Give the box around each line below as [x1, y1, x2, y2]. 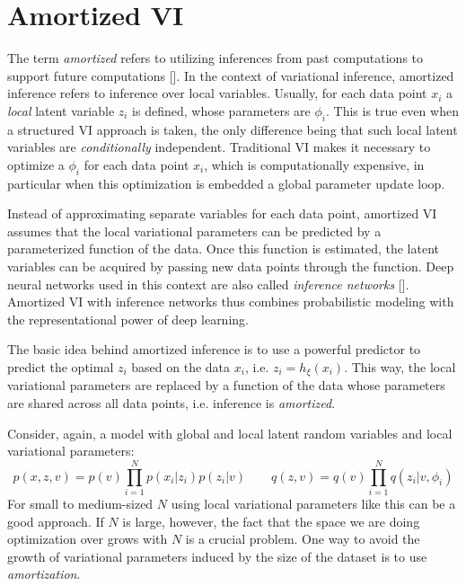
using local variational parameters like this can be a [171, 493, 456, 512]
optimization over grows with [7, 529, 168, 548]
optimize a [7, 155, 65, 173]
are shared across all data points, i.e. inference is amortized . [7, 394, 336, 413]
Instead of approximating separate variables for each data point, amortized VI [7, 204, 437, 223]
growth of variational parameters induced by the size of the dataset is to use [7, 546, 427, 565]
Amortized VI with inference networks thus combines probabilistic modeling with [7, 292, 454, 311]
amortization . [7, 564, 81, 583]
